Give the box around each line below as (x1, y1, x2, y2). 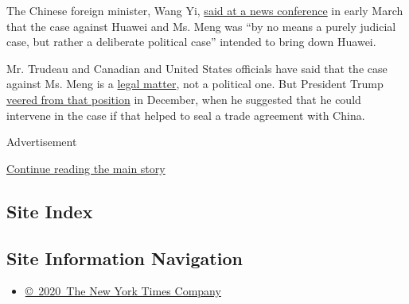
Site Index (6, 198, 93, 223)
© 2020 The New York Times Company (25, 283, 221, 299)
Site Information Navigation (6, 245, 243, 270)
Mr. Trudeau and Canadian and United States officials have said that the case (6, 60, 388, 76)
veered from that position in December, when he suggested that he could (6, 90, 361, 107)
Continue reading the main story (6, 160, 166, 176)
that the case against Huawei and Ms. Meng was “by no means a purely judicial (6, 17, 396, 34)
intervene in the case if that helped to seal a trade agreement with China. (6, 106, 365, 123)
